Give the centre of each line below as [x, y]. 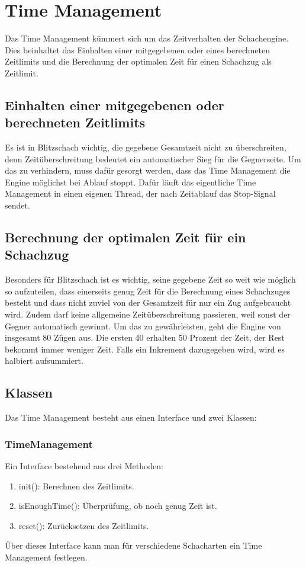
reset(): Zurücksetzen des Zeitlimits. [84, 525]
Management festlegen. [46, 557]
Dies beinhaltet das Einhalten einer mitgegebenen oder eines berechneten [137, 49]
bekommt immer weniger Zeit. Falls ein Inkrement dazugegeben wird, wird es [145, 349]
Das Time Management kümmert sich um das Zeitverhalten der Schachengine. [147, 38]
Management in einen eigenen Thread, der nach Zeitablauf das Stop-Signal [140, 193]
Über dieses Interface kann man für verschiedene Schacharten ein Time [133, 545]
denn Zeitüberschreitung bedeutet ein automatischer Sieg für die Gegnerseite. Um [153, 158]
